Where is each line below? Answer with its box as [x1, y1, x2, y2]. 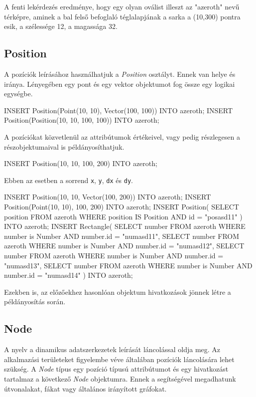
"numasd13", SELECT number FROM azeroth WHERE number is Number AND [4, 260, 253, 270]
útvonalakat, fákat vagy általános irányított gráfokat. [4, 383, 167, 394]
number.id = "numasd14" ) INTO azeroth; [4, 270, 133, 280]
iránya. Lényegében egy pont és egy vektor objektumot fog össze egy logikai [4, 78, 235, 89]
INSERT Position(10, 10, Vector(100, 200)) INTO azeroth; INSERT [4, 192, 211, 202]
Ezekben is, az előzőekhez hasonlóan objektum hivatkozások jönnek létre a [4, 286, 231, 297]
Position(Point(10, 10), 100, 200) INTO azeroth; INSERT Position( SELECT [4, 201, 239, 211]
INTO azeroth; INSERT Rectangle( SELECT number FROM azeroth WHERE [4, 221, 246, 231]
